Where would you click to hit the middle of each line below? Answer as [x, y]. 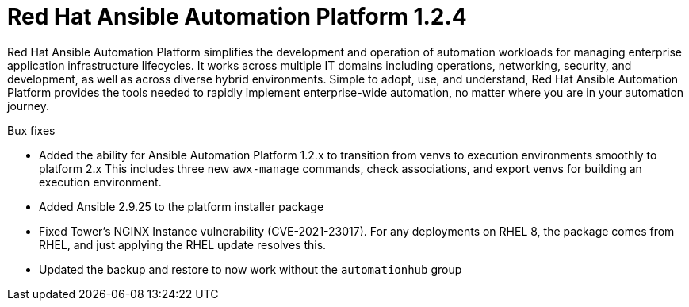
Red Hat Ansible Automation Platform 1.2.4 [237, 17]
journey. [28, 106]
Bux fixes [31, 130]
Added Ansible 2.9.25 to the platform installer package [182, 206]
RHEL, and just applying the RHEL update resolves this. [183, 244]
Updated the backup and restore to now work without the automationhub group [251, 269]
